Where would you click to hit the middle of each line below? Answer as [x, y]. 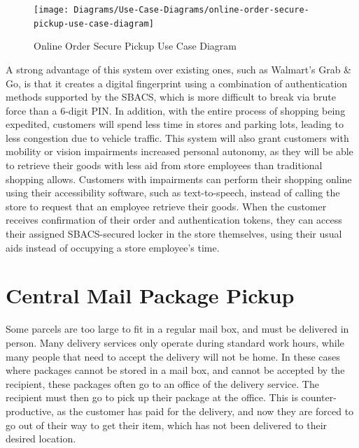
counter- [319, 397]
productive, [30, 411]
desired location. [41, 439]
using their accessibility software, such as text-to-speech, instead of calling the [173, 193]
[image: [51, 10]
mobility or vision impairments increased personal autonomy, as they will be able [179, 151]
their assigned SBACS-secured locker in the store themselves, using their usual [174, 234]
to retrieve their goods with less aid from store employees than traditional [164, 165]
